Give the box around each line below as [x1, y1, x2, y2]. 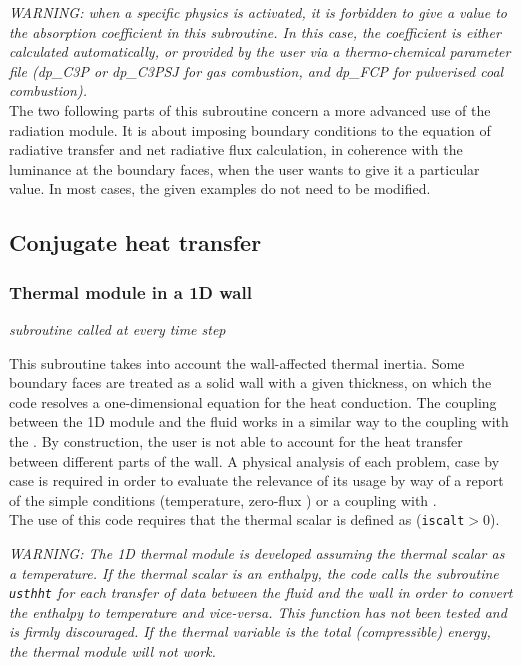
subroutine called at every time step [9, 318, 226, 339]
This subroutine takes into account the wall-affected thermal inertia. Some [9, 352, 465, 373]
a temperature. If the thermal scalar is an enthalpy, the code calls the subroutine [9, 562, 499, 583]
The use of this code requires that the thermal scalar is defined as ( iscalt [9, 509, 465, 530]
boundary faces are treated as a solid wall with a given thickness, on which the [9, 372, 492, 393]
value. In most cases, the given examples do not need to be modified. [9, 178, 431, 199]
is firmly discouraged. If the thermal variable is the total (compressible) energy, [9, 621, 491, 642]
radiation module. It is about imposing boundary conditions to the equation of [9, 119, 491, 140]
